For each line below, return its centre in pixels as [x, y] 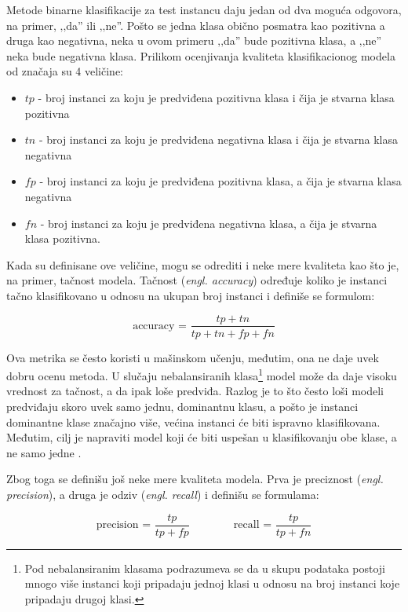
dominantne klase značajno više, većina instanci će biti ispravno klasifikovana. [193, 421]
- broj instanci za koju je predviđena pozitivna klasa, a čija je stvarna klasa [220, 181]
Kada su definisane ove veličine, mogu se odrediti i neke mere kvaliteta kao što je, [203, 264]
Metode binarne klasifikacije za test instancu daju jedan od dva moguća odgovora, [204, 9]
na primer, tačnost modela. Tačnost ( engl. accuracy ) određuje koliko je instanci [197, 280]
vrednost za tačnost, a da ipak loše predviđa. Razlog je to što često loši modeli [195, 391]
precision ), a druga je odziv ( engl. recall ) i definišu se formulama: [163, 494]
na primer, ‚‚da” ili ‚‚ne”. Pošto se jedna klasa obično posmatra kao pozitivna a [196, 25]
